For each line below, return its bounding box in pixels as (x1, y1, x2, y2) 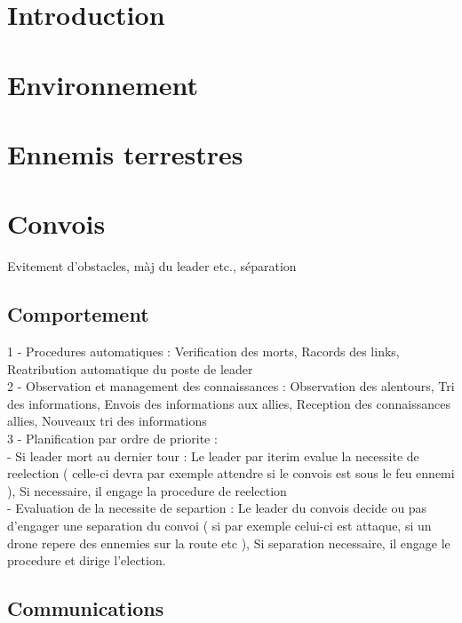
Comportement (7, 300, 149, 328)
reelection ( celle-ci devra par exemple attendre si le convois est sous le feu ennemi (7, 464, 455, 483)
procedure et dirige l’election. (7, 551, 166, 570)
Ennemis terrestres (7, 135, 243, 172)
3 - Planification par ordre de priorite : (7, 429, 218, 448)
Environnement (7, 66, 199, 102)
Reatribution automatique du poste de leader (7, 359, 253, 378)
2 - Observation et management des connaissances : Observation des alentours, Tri (7, 377, 455, 395)
